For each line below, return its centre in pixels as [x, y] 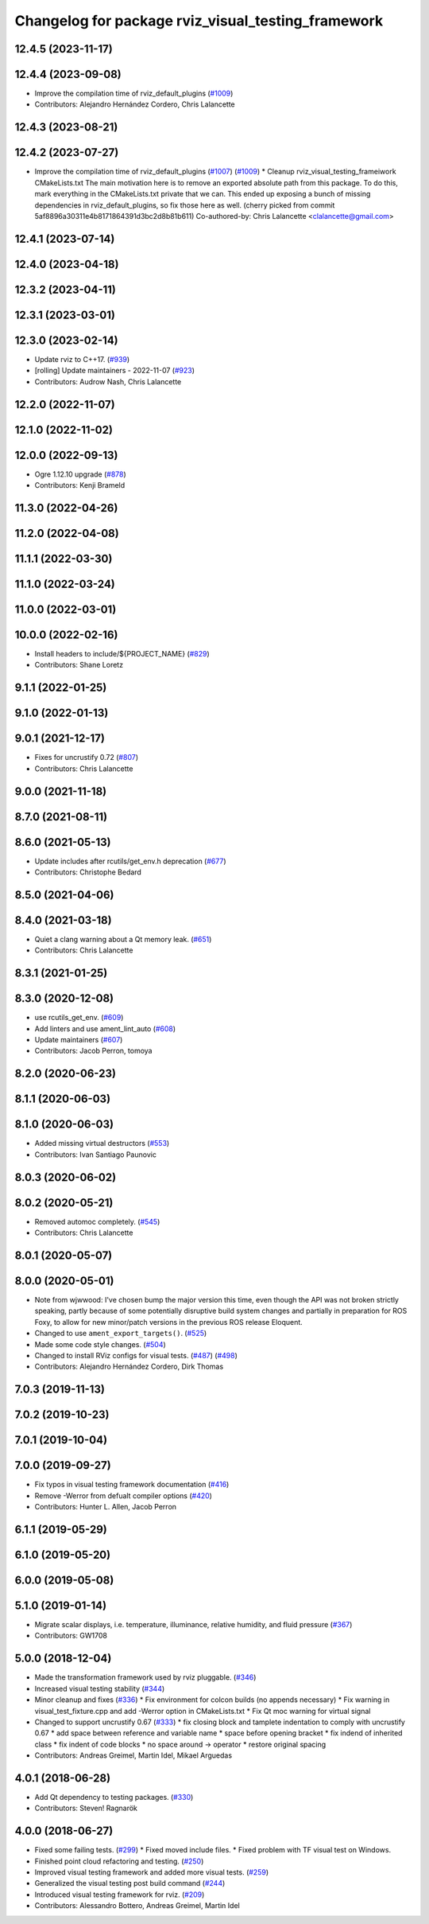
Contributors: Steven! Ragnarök [86, 1808]
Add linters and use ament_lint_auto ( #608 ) [105, 1028]
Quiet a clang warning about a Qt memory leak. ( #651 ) [123, 939]
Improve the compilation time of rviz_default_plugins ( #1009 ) [134, 93]
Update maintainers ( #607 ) [79, 1040]
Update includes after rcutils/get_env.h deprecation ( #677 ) [130, 861]
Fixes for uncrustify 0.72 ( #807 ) [87, 758]
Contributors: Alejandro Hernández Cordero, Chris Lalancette [135, 104]
